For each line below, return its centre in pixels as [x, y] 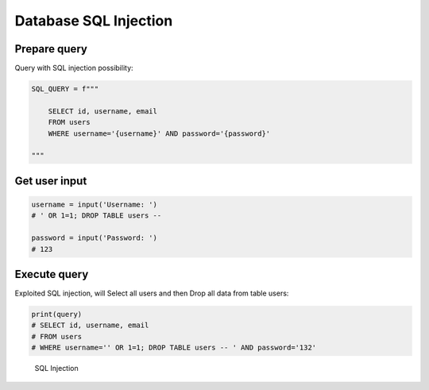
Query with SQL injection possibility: [74, 68]
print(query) [57, 315]
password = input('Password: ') [95, 238]
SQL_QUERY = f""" [65, 89]
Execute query [52, 274]
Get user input [51, 181]
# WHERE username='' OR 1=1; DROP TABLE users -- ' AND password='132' [174, 348]
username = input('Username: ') [95, 204]
